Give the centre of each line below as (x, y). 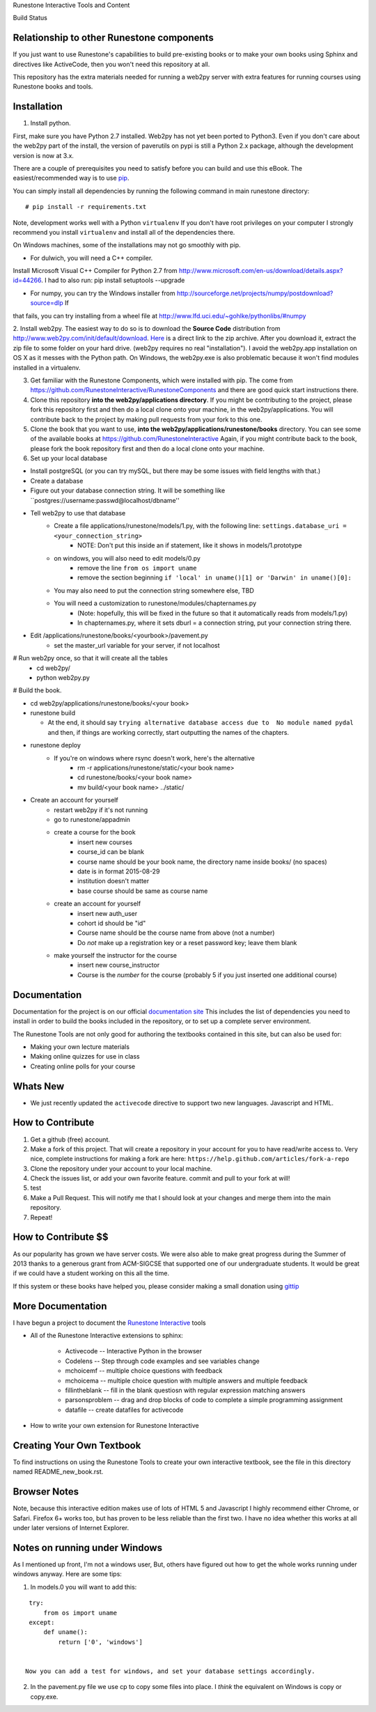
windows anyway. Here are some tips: (67, 1574)
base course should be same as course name (143, 891)
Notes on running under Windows (88, 1547)
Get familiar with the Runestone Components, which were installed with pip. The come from (162, 380)
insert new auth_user (108, 913)
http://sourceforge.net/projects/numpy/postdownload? (255, 293)
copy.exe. (44, 1697)
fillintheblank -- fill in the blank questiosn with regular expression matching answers (185, 1390)
